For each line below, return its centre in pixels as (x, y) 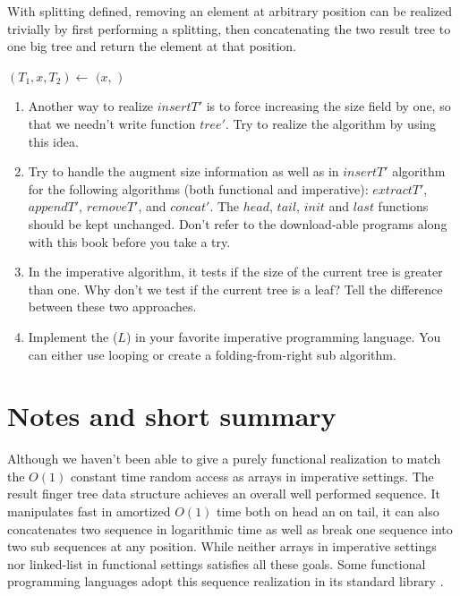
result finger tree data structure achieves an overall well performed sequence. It (224, 494)
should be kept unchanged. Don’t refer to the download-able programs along (238, 223)
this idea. (53, 141)
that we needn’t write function (112, 123)
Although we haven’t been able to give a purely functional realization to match (224, 459)
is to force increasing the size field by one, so (328, 106)
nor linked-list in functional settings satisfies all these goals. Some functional (217, 563)
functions (403, 206)
